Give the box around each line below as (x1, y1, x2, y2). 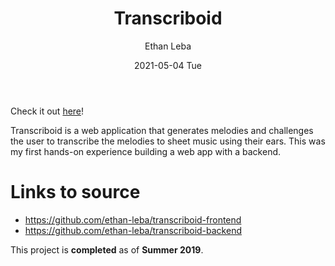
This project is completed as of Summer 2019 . (10, 243, 204, 256)
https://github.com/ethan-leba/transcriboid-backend (24, 224, 242, 236)
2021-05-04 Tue (134, 59, 202, 71)
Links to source (10, 181, 141, 204)
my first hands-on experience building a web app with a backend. (10, 145, 282, 157)
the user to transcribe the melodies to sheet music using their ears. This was (10, 135, 326, 147)
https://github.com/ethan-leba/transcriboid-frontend (24, 213, 242, 226)
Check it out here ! (10, 105, 85, 117)
